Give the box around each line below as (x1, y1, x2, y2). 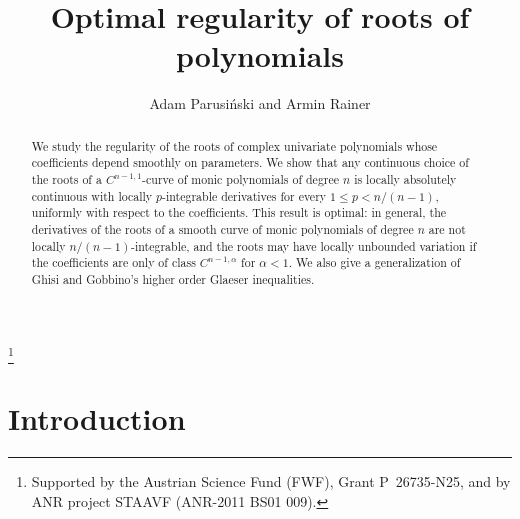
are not (428, 220, 466, 237)
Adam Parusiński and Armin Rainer (149, 93, 371, 114)
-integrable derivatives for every (162, 187, 327, 204)
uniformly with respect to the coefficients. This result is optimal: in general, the (31, 204, 447, 221)
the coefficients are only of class (31, 254, 196, 271)
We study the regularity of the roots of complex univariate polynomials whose (31, 137, 438, 154)
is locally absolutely (354, 171, 457, 188)
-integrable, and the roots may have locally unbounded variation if (131, 237, 477, 254)
